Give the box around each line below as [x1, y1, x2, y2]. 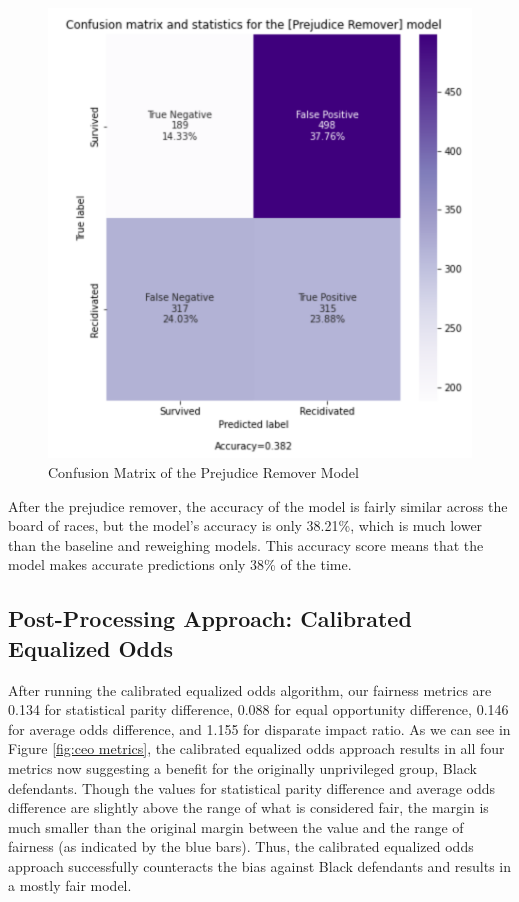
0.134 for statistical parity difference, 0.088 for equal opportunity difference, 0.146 [8, 699, 509, 720]
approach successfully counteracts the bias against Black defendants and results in [8, 855, 512, 876]
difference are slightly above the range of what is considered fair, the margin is [8, 797, 489, 818]
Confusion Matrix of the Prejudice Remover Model [48, 461, 359, 482]
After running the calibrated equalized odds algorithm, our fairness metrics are [8, 679, 492, 700]
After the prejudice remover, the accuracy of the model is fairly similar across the [8, 495, 508, 516]
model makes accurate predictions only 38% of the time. [8, 554, 352, 575]
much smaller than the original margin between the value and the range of [8, 816, 464, 837]
